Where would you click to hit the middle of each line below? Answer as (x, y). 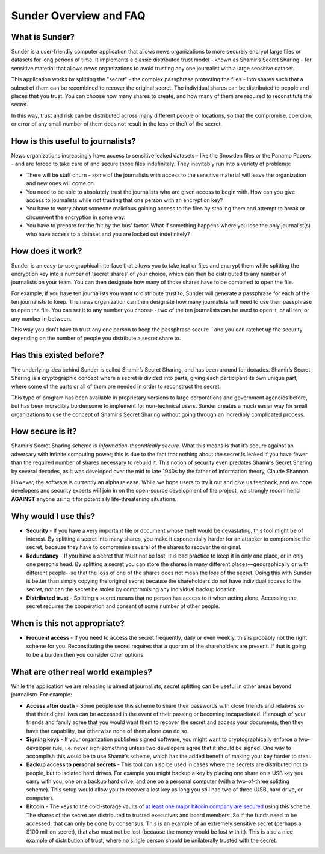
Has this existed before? (58, 355)
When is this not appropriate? (68, 623)
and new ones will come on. (61, 183)
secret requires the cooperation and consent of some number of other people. (123, 606)
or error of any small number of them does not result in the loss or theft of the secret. (117, 124)
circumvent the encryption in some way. (76, 217)
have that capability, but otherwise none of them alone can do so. (107, 731)
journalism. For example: (42, 695)
